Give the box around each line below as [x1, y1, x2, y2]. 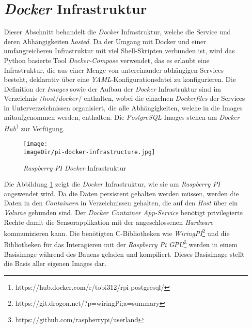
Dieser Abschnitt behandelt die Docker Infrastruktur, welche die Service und [4, 27, 231, 37]
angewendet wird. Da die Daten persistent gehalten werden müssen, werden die [4, 188, 239, 198]
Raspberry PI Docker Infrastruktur [23, 162, 126, 172]
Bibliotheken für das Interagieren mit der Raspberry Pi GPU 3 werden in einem [4, 238, 237, 250]
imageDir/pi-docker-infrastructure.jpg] [23, 148, 156, 156]
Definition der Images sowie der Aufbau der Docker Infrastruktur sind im [4, 83, 221, 94]
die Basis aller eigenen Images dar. [4, 258, 107, 268]
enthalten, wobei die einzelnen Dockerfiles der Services [84, 93, 245, 103]
